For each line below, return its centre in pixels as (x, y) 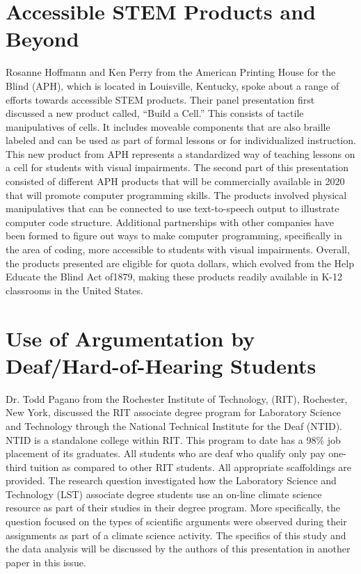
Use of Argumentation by (130, 338)
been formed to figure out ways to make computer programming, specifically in (174, 236)
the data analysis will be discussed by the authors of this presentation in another (178, 549)
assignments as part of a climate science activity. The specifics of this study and (176, 535)
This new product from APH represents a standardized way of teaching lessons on (180, 153)
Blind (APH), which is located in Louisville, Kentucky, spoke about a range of (173, 85)
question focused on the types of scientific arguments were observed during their (176, 521)
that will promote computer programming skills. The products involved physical (176, 194)
